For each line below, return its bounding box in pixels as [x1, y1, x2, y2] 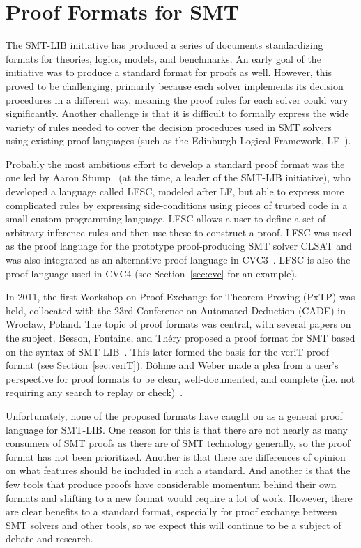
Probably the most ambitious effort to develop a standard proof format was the [6, 156, 345, 171]
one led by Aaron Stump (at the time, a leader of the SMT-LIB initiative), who [6, 170, 351, 185]
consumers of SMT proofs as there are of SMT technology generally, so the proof [6, 436, 351, 450]
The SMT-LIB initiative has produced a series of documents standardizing [6, 38, 323, 52]
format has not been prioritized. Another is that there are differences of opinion [6, 449, 346, 464]
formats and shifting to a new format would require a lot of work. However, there [6, 490, 353, 505]
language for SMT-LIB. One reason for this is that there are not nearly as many [6, 422, 348, 436]
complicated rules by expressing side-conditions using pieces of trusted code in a [6, 197, 348, 212]
